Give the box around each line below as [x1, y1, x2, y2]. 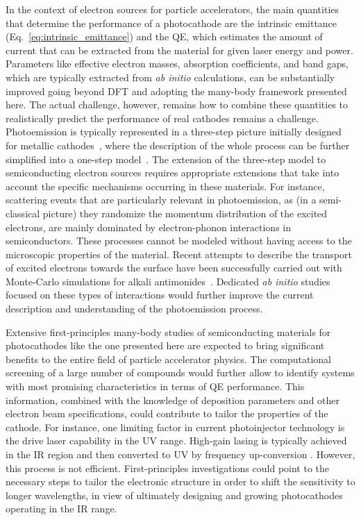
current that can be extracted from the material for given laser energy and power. [6, 42, 353, 57]
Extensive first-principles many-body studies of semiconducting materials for [6, 324, 331, 339]
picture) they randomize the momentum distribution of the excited [42, 206, 328, 220]
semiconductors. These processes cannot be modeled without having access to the [6, 233, 352, 248]
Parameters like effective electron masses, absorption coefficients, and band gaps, [6, 56, 349, 71]
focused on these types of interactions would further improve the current [6, 287, 314, 302]
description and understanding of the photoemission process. [6, 301, 263, 316]
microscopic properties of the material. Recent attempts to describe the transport [6, 246, 352, 261]
